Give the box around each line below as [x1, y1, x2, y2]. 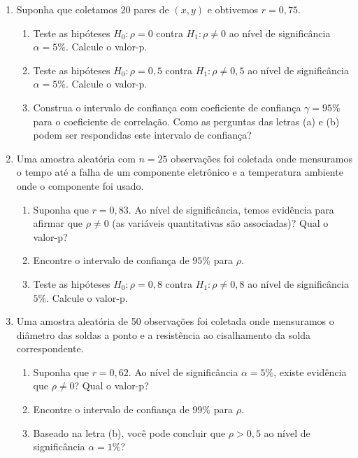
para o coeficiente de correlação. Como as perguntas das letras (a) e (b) [33, 113, 340, 128]
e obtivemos [207, 2, 259, 16]
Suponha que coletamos [16, 2, 117, 16]
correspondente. [16, 341, 84, 356]
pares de [134, 2, 169, 16]
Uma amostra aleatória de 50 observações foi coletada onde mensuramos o [16, 314, 334, 328]
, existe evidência [273, 364, 347, 379]
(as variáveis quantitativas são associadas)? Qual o [112, 216, 329, 230]
